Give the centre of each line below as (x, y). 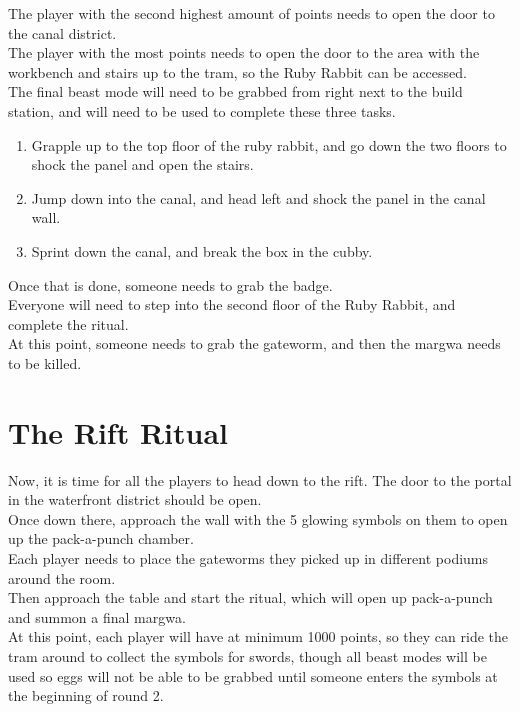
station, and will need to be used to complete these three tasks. (202, 110)
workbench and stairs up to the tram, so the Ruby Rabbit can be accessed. (237, 71)
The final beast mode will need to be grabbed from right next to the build (235, 91)
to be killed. (45, 362)
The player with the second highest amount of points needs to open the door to (251, 13)
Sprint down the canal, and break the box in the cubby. (202, 250)
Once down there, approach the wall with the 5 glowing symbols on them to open (258, 518)
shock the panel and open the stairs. (142, 164)
